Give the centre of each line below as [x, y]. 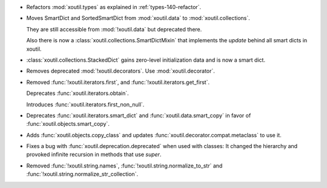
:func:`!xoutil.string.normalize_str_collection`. [82, 174]
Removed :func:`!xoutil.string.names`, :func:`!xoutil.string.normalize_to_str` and [124, 166]
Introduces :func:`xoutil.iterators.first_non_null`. [85, 104]
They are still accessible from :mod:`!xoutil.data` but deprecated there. [114, 29]
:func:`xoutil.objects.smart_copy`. [68, 124]
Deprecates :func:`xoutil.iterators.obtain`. [78, 93]
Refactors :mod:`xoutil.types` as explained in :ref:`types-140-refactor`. [114, 7]
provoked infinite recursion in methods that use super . [94, 155]
